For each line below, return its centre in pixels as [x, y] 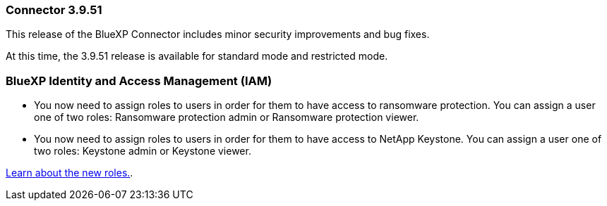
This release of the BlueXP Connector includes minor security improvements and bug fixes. [218, 34]
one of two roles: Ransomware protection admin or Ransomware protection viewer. [227, 117]
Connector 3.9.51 [54, 10]
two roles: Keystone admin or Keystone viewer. [143, 151]
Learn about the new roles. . [70, 173]
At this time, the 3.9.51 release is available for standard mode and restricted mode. [197, 56]
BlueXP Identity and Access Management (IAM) [139, 81]
